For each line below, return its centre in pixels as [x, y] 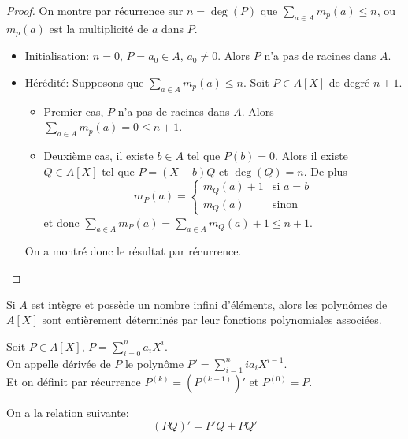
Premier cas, [74, 111]
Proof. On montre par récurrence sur [95, 10]
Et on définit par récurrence [74, 382]
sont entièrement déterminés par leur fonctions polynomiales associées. [212, 320]
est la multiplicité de [99, 28]
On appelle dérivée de [59, 363]
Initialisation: [57, 56]
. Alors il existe [312, 156]
